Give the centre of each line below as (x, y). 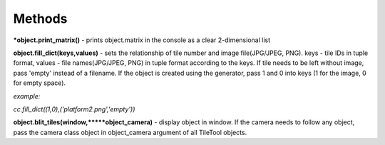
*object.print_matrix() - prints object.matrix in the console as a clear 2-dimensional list (142, 40)
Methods (40, 19)
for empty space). (40, 83)
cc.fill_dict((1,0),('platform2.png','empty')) (74, 109)
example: (27, 96)
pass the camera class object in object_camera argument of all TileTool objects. (130, 132)
